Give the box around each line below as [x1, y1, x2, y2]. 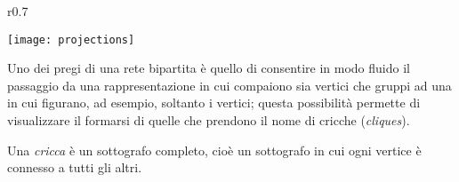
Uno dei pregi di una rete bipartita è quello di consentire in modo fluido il [7, 59, 410, 77]
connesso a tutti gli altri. [7, 158, 142, 177]
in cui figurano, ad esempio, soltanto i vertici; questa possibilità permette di [7, 93, 421, 112]
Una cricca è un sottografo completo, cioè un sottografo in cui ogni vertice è [7, 140, 422, 159]
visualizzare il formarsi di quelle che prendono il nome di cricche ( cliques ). [7, 111, 410, 130]
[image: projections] [7, 33, 135, 46]
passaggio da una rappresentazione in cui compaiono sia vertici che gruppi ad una [7, 75, 452, 94]
